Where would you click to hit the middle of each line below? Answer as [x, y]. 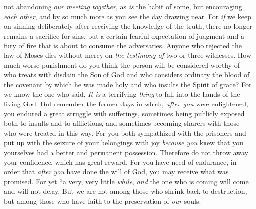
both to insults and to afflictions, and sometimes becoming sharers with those [122, 123]
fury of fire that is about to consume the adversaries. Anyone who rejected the [123, 45]
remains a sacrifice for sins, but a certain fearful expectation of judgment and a [124, 35]
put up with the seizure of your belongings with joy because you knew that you [124, 142]
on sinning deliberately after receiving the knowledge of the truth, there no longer [128, 26]
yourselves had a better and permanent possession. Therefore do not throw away [126, 152]
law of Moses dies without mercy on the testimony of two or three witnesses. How [128, 55]
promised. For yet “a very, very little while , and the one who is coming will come [126, 181]
